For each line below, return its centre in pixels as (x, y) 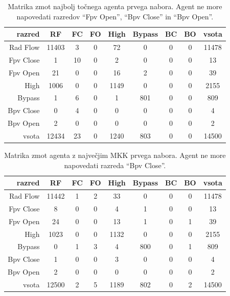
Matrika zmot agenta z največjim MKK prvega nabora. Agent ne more (115, 155)
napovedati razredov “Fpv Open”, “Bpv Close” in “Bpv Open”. (115, 16)
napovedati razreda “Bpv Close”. (115, 165)
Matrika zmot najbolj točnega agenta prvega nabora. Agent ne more (115, 6)
